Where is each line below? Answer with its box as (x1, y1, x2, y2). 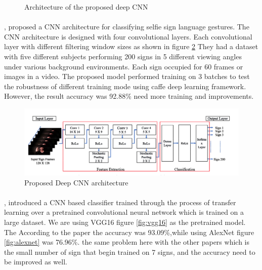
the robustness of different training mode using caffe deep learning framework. (4, 81, 246, 91)
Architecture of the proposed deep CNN (24, 2, 148, 12)
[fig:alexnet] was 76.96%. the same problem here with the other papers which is (4, 237, 249, 247)
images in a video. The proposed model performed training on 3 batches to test (4, 71, 250, 82)
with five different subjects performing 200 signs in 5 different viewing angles (4, 51, 242, 61)
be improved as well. (4, 256, 67, 267)
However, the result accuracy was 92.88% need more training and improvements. (4, 91, 254, 101)
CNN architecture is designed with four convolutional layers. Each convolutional (4, 31, 252, 42)
